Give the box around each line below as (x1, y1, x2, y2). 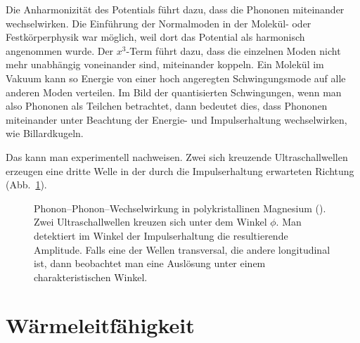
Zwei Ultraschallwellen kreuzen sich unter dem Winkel (34, 214, 267, 229)
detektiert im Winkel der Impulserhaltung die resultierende (34, 228, 288, 242)
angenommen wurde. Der (6, 43, 114, 58)
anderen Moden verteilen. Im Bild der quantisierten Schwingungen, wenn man (6, 84, 342, 99)
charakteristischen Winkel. (34, 269, 148, 284)
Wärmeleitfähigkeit (6, 311, 195, 339)
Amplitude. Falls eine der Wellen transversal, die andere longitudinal (34, 242, 330, 257)
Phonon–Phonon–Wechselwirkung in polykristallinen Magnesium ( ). (34, 200, 326, 215)
